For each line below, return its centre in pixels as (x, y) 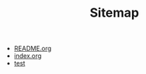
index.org (28, 56)
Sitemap (114, 13)
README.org (33, 49)
